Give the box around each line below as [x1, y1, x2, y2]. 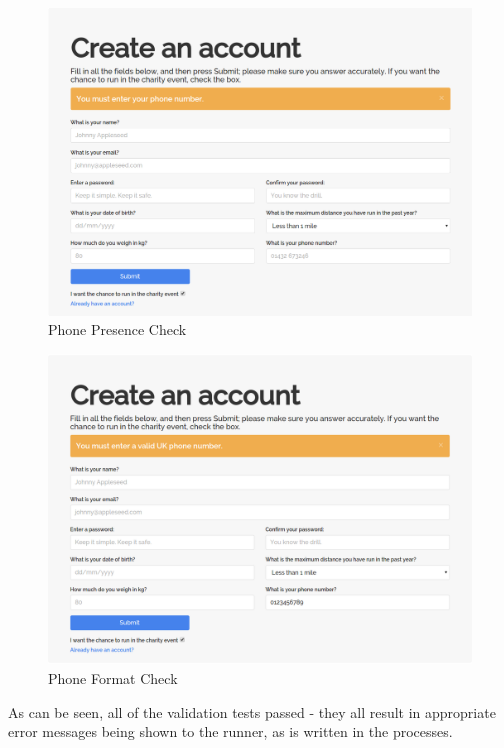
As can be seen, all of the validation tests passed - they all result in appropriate [8, 701, 496, 722]
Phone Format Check [48, 667, 178, 688]
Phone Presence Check [48, 319, 187, 340]
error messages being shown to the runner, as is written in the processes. [8, 721, 453, 742]
